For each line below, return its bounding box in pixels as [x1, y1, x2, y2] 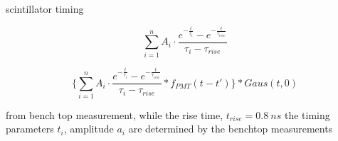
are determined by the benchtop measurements [128, 121, 333, 136]
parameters [6, 121, 54, 136]
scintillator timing [6, 1, 84, 16]
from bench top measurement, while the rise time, [6, 107, 223, 122]
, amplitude [63, 121, 114, 136]
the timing [284, 107, 330, 122]
